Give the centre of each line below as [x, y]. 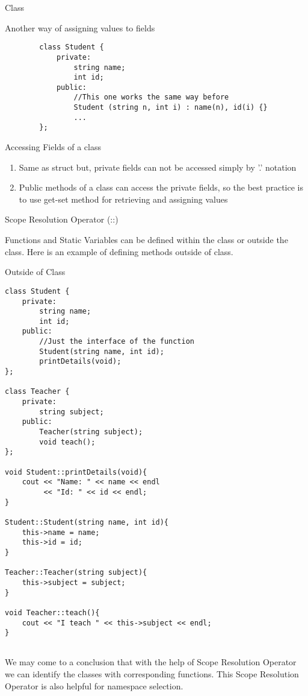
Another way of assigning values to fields [80, 27]
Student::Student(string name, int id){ [87, 522]
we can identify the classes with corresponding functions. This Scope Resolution [152, 674]
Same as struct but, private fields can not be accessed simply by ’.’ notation [158, 167]
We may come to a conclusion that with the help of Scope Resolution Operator [151, 662]
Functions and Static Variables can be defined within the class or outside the [146, 240]
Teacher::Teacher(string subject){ [76, 573]
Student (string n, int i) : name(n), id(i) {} [171, 108]
